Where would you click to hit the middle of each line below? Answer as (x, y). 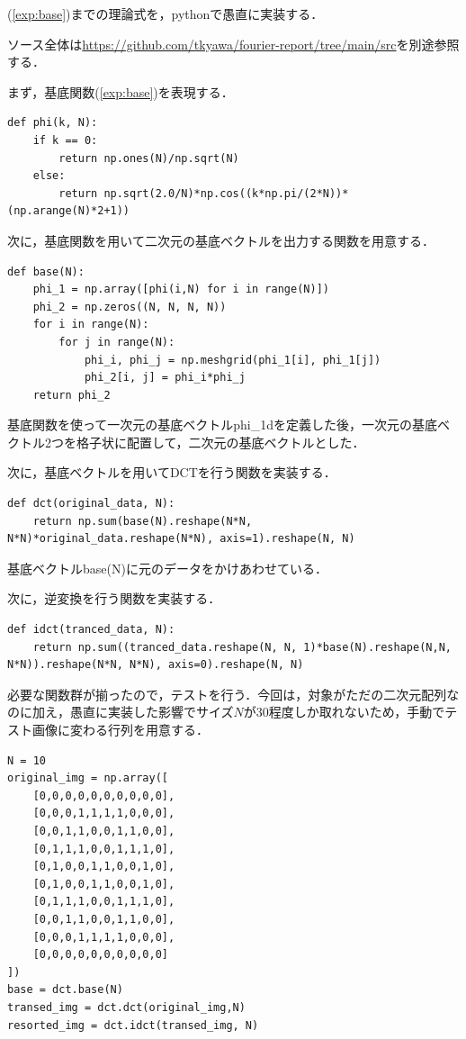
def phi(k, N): (53, 123)
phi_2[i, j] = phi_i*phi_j (165, 378)
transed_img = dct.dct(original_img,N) (126, 1007)
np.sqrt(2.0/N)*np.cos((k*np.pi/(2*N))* (226, 193)
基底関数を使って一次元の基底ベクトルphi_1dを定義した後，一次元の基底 (223, 425)
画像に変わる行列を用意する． (120, 729)
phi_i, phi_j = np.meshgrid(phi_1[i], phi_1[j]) (233, 360)
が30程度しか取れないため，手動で (344, 712)
